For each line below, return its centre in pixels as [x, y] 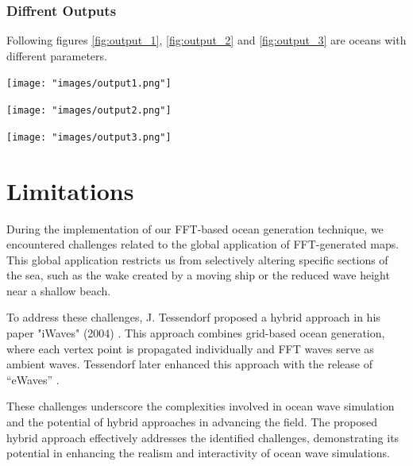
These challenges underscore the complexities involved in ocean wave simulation [201, 406]
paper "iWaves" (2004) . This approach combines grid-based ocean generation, [196, 333]
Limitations [70, 190]
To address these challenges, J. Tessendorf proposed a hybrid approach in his [193, 317]
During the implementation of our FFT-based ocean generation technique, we [195, 228]
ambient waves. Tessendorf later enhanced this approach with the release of [189, 364]
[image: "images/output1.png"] [89, 84]
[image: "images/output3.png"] [89, 137]
